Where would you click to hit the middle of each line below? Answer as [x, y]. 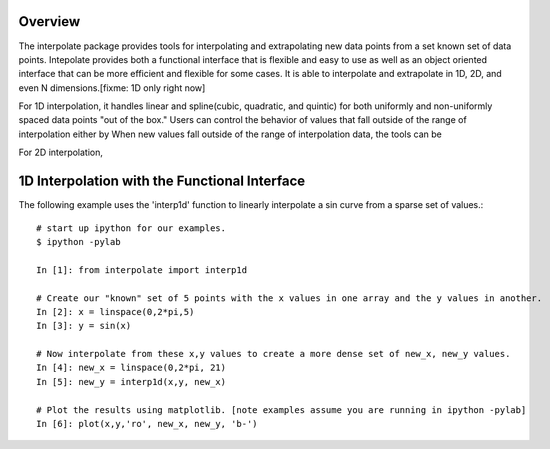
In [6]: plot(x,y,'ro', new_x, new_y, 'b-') [147, 424]
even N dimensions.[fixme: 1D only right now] [112, 87]
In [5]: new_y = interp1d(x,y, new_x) [131, 381]
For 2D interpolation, [61, 152]
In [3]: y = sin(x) [84, 326]
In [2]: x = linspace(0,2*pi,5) [115, 311]
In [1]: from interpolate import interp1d [142, 269]
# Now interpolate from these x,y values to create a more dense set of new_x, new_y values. [273, 354]
